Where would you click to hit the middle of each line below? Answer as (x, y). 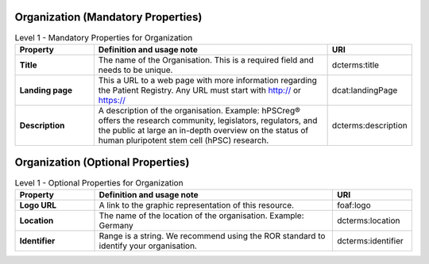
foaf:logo (354, 205)
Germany (116, 225)
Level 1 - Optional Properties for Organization (99, 182)
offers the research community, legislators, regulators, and (208, 121)
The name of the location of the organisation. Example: (202, 216)
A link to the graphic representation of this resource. (196, 205)
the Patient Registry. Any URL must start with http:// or (200, 90)
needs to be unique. (135, 70)
